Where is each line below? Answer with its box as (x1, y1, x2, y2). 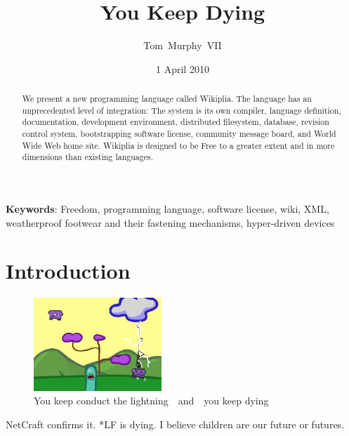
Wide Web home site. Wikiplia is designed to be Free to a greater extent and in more (22, 139, 335, 151)
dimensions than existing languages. (22, 151, 154, 163)
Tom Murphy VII (143, 38, 222, 53)
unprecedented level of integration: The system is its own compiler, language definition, (22, 104, 341, 116)
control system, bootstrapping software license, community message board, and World (22, 128, 336, 140)
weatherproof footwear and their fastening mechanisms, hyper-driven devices (6, 215, 335, 230)
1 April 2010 (156, 61, 209, 76)
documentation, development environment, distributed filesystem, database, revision (22, 116, 329, 128)
